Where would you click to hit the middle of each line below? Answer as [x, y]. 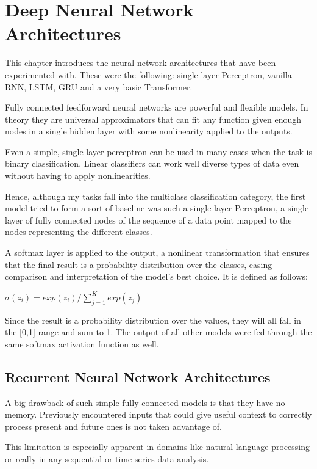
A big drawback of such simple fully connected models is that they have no [145, 402]
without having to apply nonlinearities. [78, 176]
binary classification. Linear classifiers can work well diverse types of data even [152, 163]
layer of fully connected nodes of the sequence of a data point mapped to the [148, 220]
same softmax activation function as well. [82, 344]
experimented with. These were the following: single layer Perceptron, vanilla [148, 74]
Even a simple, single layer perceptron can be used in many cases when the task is [159, 151]
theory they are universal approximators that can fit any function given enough [153, 119]
